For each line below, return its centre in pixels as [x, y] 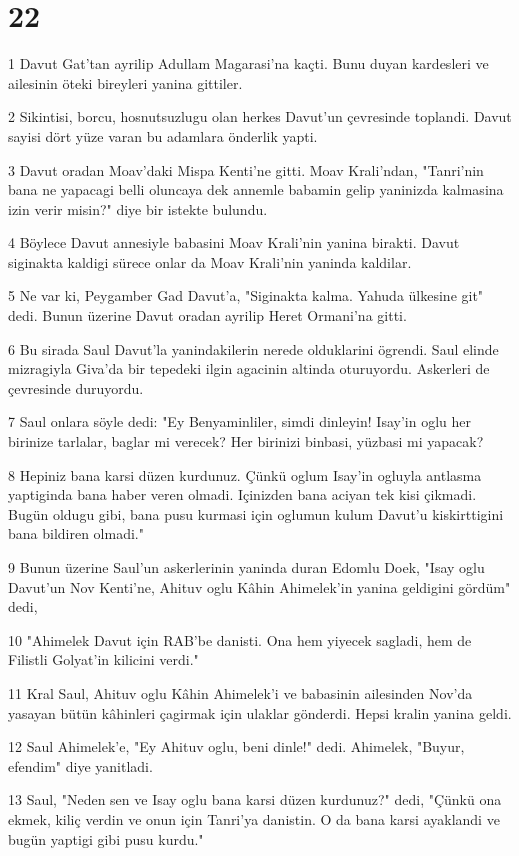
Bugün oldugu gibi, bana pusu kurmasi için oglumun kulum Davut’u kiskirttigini [256, 513]
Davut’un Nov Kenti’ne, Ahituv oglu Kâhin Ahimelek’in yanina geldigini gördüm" [259, 586]
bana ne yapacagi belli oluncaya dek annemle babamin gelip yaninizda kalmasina [256, 189]
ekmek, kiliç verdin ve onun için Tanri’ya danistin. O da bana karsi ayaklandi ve [254, 818]
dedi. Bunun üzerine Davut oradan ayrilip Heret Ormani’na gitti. [207, 315]
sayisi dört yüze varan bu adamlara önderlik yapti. [163, 135]
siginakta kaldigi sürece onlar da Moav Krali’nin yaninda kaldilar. [210, 261]
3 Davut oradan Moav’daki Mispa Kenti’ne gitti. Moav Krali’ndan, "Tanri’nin [246, 169]
